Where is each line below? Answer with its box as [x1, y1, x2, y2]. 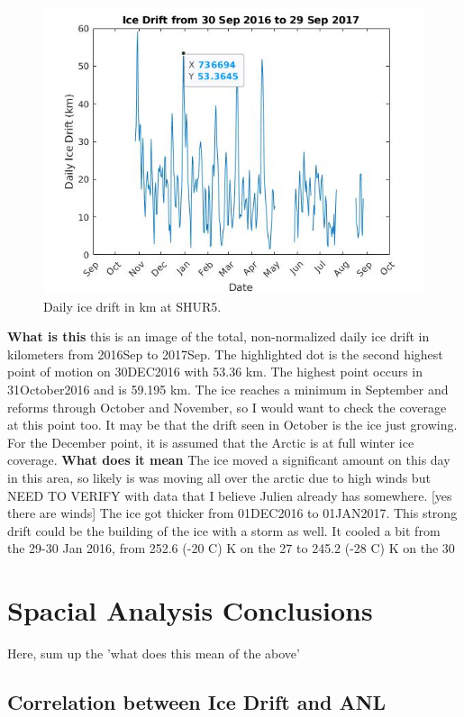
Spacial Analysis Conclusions [7, 592, 373, 629]
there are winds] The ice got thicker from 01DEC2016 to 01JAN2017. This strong [7, 504, 458, 522]
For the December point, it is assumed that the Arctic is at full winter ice [7, 432, 414, 451]
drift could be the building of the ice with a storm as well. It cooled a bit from [7, 521, 441, 540]
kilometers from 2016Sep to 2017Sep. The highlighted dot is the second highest [7, 344, 443, 363]
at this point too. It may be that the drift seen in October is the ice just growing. [7, 415, 458, 434]
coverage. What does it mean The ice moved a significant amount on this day [7, 450, 450, 469]
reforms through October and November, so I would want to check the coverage [7, 397, 447, 416]
